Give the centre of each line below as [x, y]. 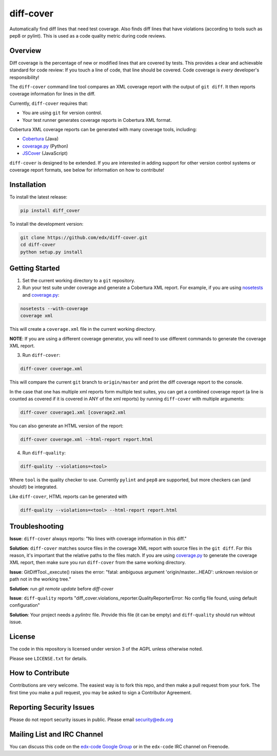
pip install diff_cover [50, 210]
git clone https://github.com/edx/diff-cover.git [84, 237]
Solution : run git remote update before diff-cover [62, 588]
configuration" [25, 605]
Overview [25, 51]
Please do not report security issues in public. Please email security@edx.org [91, 719]
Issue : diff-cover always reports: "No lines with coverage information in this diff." [98, 539]
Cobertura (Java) [41, 139]
